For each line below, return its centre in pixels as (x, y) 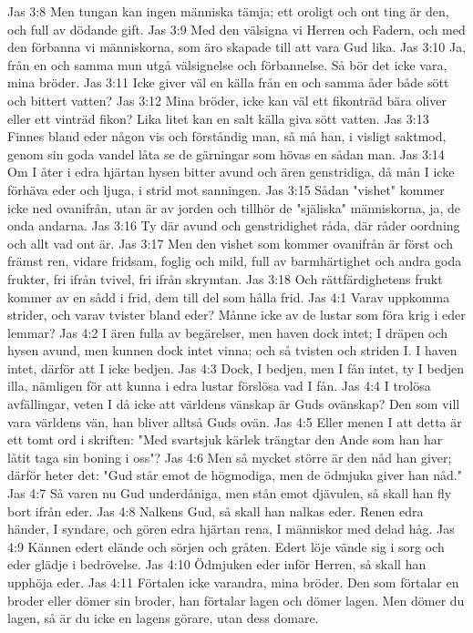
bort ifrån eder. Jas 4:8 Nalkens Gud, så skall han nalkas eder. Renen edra (216, 510)
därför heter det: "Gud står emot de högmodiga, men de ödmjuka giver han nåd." (235, 475)
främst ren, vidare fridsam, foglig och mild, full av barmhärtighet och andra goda (235, 261)
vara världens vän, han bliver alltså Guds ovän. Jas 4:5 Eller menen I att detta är (235, 421)
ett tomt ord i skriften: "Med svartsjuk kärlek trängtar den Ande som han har (225, 439)
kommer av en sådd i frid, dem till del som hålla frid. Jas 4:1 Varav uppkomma (229, 296)
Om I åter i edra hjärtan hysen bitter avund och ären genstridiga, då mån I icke (231, 172)
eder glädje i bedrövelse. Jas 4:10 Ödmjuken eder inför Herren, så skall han (217, 564)
